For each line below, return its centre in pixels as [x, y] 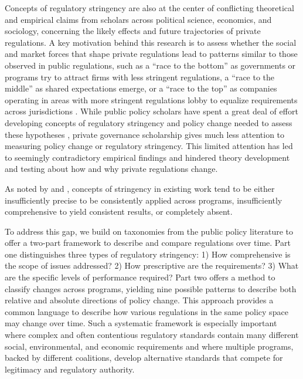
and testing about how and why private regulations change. [111, 169]
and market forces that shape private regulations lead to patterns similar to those [151, 54]
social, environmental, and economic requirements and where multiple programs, [149, 346]
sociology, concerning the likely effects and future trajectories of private [133, 31]
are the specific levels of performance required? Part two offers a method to [140, 277]
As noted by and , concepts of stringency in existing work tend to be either [140, 188]
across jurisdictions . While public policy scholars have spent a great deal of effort [151, 111]
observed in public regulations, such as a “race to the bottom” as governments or [150, 65]
